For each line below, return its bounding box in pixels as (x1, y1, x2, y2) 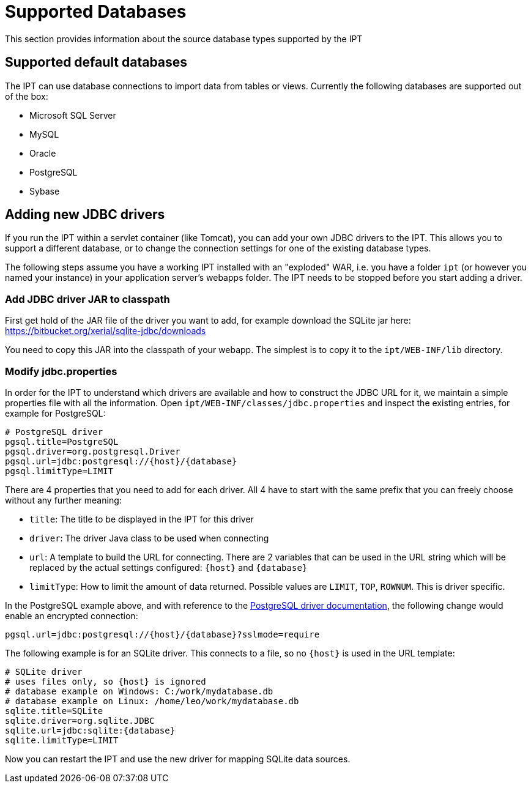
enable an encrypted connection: (5, 610, 138, 621)
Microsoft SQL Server (29, 110, 116, 121)
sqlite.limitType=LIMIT (5, 735, 119, 745)
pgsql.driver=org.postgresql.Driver (5, 446, 180, 456)
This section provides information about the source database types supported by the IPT (5, 33, 363, 44)
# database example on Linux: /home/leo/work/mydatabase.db (5, 696, 299, 706)
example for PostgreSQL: (5, 407, 106, 418)
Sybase (29, 185, 60, 196)
